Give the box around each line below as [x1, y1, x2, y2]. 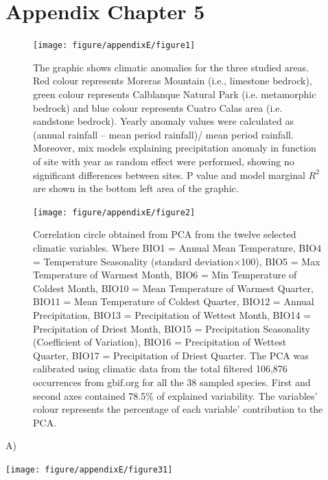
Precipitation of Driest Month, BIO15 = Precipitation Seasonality [33, 321, 310, 335]
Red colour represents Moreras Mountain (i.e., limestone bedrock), [33, 73, 312, 88]
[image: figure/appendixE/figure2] [33, 207, 196, 217]
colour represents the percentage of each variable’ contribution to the [33, 402, 323, 416]
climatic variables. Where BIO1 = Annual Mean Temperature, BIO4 [33, 240, 322, 254]
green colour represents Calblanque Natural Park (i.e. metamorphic [33, 86, 316, 101]
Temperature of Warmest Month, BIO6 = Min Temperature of [33, 267, 297, 282]
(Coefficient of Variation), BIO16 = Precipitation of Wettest [33, 335, 287, 349]
